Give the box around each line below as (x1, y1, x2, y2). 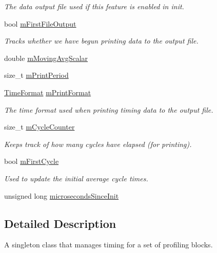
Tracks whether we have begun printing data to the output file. (4, 35, 199, 46)
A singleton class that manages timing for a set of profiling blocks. (4, 239, 213, 250)
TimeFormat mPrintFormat (4, 87, 91, 97)
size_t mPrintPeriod (4, 70, 69, 80)
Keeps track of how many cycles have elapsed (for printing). (4, 138, 192, 149)
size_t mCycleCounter (4, 121, 75, 132)
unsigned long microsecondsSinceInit (4, 190, 119, 201)
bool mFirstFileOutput (4, 18, 76, 29)
